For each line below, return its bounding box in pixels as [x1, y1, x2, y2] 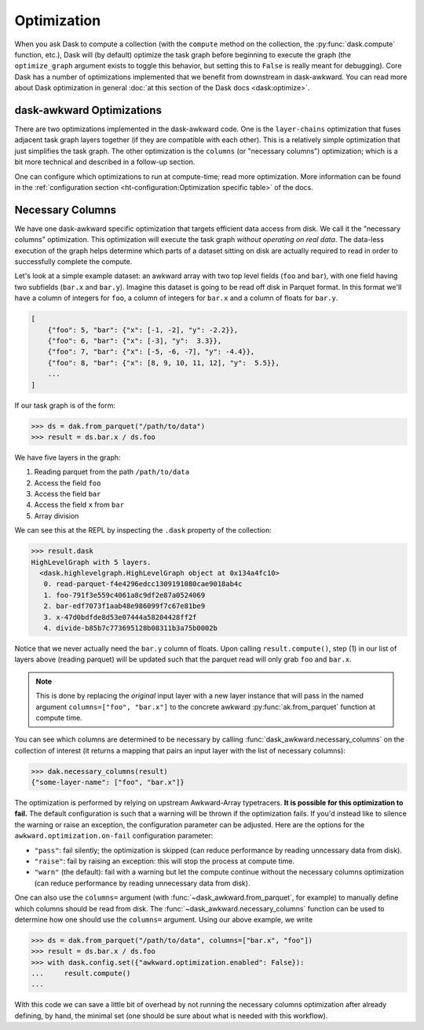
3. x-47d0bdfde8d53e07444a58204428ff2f [43, 613, 197, 621]
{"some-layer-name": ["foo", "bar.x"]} [31, 778, 185, 787]
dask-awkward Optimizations [14, 103, 163, 117]
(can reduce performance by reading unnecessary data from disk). [34, 878, 250, 888]
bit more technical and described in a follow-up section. [14, 157, 196, 167]
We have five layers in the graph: [14, 453, 121, 462]
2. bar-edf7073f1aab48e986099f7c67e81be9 [43, 602, 206, 610]
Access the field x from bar [34, 500, 125, 510]
